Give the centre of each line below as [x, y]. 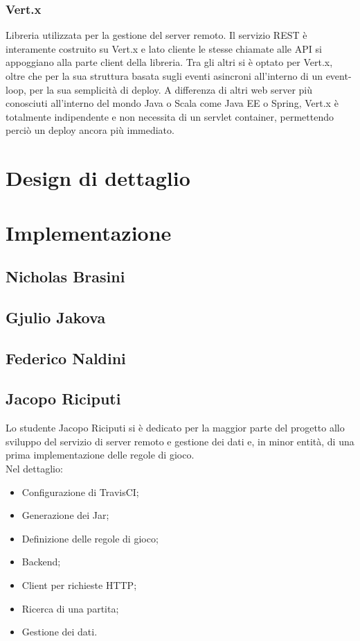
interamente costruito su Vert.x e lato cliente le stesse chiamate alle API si [164, 48]
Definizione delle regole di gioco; [90, 538]
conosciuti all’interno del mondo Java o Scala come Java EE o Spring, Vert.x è [172, 103]
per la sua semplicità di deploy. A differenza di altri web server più [171, 89]
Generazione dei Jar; [65, 515]
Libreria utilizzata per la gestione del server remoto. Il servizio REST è [156, 35]
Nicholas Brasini [65, 276]
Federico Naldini [66, 358]
